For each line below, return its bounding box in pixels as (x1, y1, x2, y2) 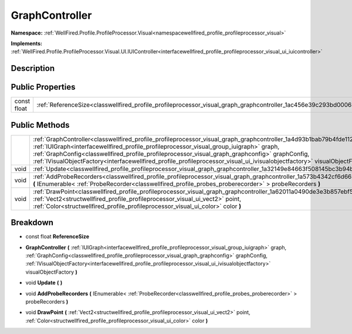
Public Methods (11, 120, 70, 130)
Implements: (11, 40, 43, 47)
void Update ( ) (25, 279, 63, 287)
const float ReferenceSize (25, 233, 90, 240)
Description (11, 63, 55, 73)
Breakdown (11, 217, 54, 228)
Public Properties (11, 82, 76, 92)
